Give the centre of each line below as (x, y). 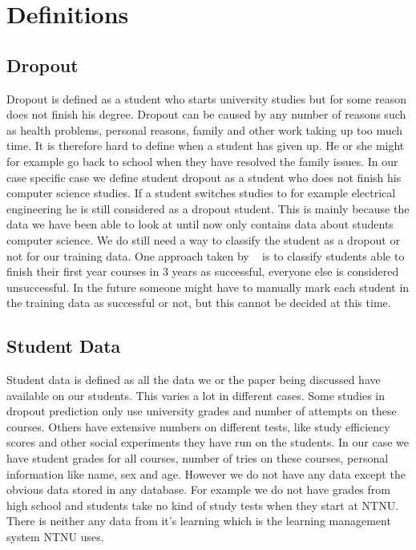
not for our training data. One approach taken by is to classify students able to (206, 255)
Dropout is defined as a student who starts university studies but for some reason (206, 98)
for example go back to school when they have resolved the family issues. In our (202, 161)
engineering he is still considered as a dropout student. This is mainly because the (208, 208)
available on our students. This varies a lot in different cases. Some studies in (196, 395)
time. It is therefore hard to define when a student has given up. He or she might (206, 146)
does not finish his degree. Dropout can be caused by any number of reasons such (206, 114)
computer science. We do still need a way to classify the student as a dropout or (203, 239)
